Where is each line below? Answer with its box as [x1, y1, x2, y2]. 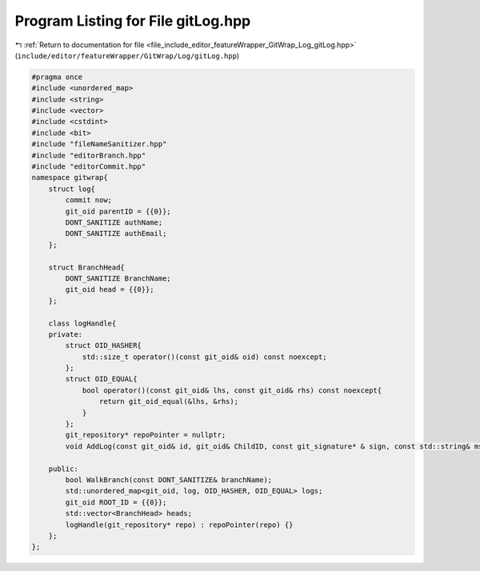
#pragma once [31, 72, 83, 82]
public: [48, 464, 79, 473]
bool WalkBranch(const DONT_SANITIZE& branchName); [65, 475, 273, 484]
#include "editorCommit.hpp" [31, 162, 146, 171]
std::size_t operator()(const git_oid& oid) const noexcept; [82, 352, 327, 361]
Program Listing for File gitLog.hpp [14, 12, 251, 30]
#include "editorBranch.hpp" [31, 150, 146, 160]
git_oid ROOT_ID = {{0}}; [65, 497, 167, 507]
